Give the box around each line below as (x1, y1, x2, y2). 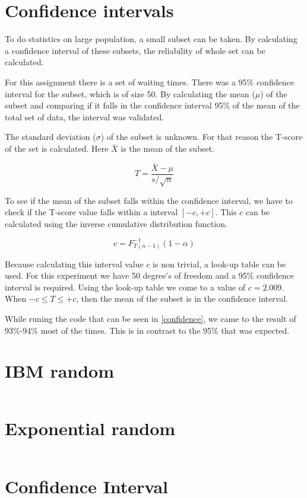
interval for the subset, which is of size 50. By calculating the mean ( (5, 87, 255, 100)
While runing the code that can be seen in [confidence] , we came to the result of (5, 312, 296, 324)
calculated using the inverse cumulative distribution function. (5, 217, 227, 229)
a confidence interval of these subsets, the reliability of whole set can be (5, 44, 265, 56)
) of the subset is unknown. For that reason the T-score (100, 130, 303, 143)
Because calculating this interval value (5, 257, 144, 270)
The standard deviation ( (5, 130, 96, 143)
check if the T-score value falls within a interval (5, 206, 178, 218)
